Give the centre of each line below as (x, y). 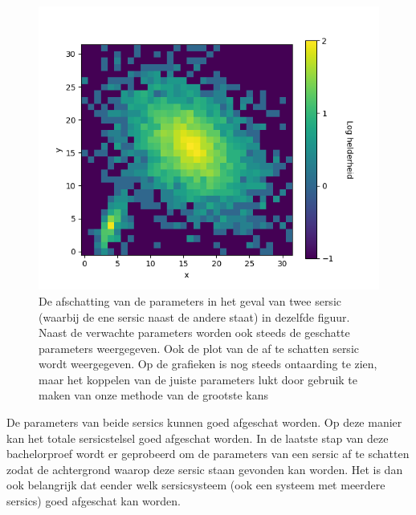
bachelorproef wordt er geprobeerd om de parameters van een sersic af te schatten (208, 454)
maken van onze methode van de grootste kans (153, 395)
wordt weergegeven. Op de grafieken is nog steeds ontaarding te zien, (208, 364)
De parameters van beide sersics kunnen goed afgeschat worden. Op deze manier (204, 422)
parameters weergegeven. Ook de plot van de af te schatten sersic (199, 348)
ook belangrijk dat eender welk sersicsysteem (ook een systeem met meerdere (196, 485)
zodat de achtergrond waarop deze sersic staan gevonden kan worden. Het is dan (205, 469)
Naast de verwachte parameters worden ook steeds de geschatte (194, 333)
